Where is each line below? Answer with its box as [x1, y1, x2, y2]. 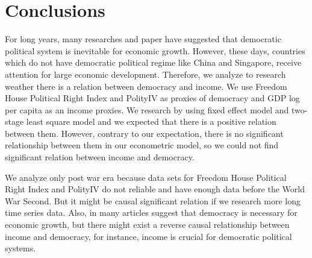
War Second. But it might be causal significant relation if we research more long [5, 194, 301, 207]
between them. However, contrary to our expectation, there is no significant [5, 127, 284, 139]
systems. [5, 242, 36, 254]
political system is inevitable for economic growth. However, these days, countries [5, 44, 305, 57]
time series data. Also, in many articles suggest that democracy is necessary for [5, 206, 298, 219]
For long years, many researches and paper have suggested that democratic [5, 33, 281, 45]
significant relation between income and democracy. [5, 151, 195, 163]
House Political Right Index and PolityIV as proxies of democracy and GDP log [5, 92, 300, 104]
